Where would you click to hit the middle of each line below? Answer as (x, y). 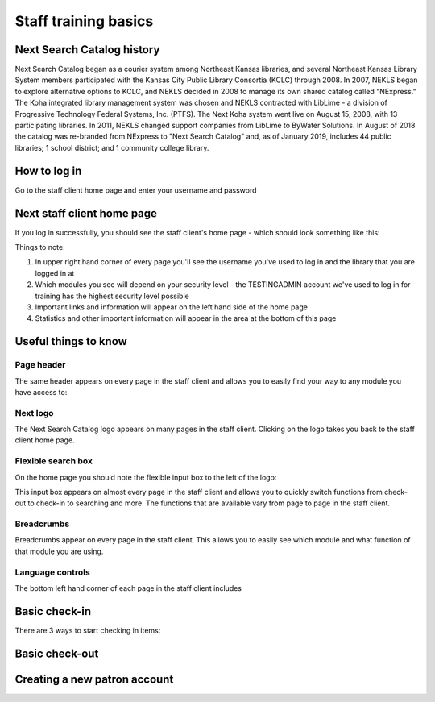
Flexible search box (54, 461)
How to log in (48, 170)
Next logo (34, 413)
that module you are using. (59, 551)
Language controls (52, 572)
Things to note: (40, 247)
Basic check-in (53, 611)
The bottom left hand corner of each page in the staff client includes (128, 588)
